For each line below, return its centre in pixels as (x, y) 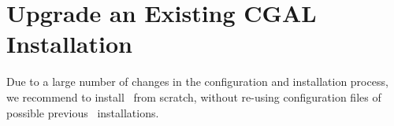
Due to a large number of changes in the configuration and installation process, (197, 82)
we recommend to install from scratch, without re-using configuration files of (194, 96)
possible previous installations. (83, 112)
